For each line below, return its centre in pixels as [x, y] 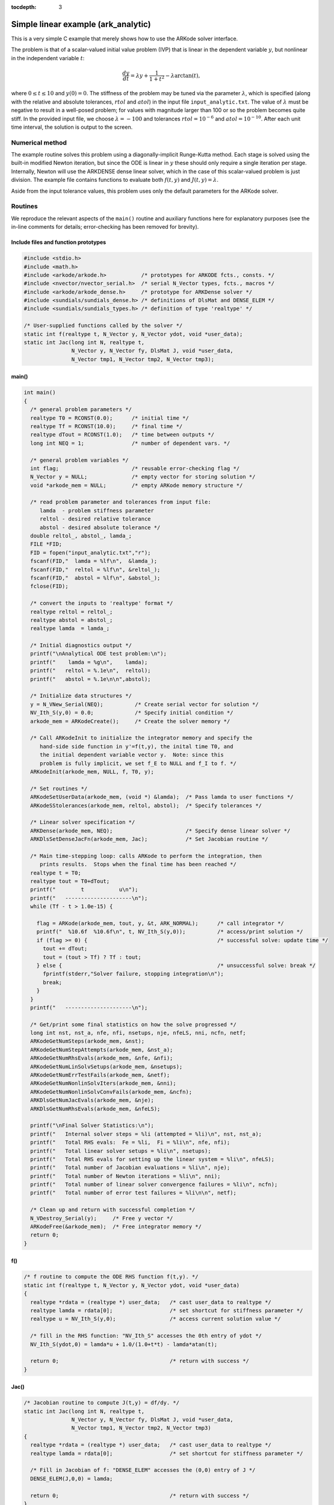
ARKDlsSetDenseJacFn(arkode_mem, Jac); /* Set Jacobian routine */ [149, 839]
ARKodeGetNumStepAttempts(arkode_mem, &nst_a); [102, 1050]
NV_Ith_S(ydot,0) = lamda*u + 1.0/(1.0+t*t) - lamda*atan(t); [124, 1344]
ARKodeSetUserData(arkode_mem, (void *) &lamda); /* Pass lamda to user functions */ [162, 797]
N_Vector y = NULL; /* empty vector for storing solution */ [143, 477]
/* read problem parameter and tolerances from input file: [121, 502]
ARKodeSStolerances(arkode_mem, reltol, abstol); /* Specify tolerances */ [146, 805]
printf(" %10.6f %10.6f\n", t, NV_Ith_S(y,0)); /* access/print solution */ [170, 932]
